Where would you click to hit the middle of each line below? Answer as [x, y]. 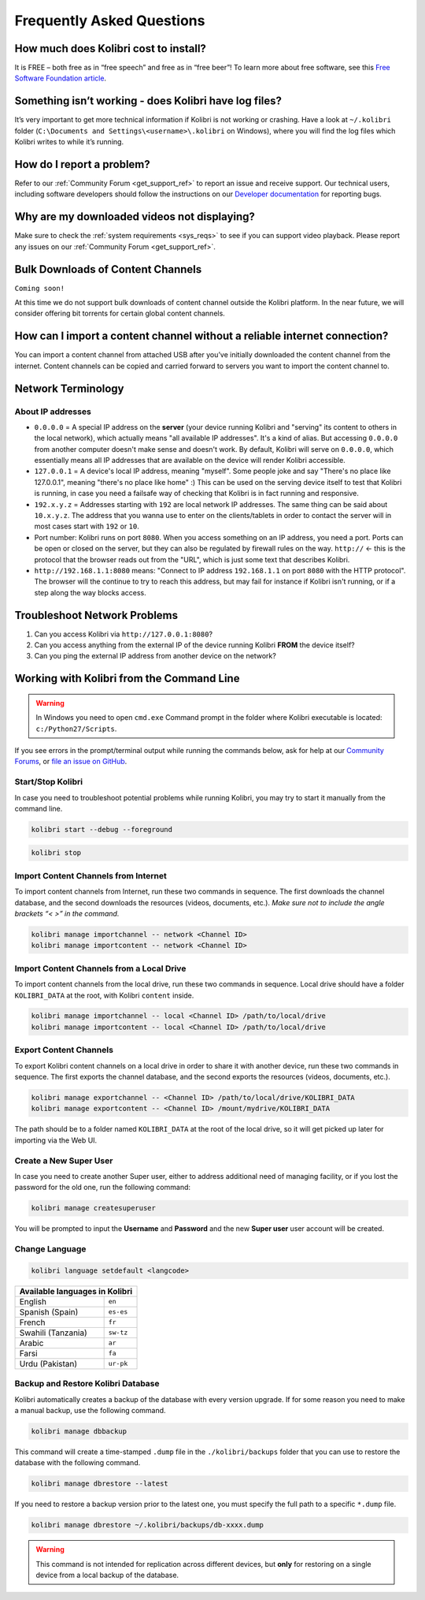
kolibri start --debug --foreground [102, 829]
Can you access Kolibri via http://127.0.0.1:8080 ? [123, 634]
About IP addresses [53, 412]
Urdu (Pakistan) [48, 1363]
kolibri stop [56, 853]
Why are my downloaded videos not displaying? [135, 217]
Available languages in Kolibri [76, 1291]
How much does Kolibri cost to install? [110, 48]
